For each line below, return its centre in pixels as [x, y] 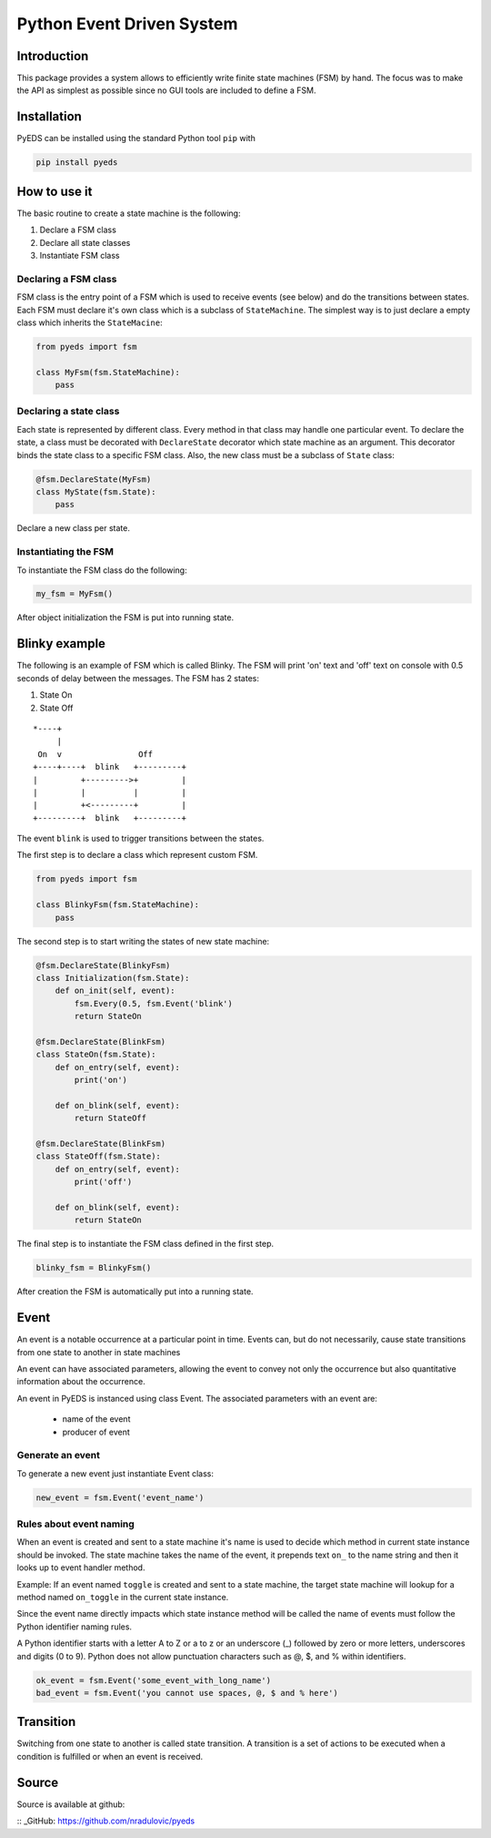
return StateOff [110, 1118]
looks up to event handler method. [81, 1567]
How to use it [55, 191]
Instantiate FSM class [80, 256]
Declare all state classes [85, 242]
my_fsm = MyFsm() [75, 594]
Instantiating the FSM [65, 552]
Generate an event [58, 1455]
